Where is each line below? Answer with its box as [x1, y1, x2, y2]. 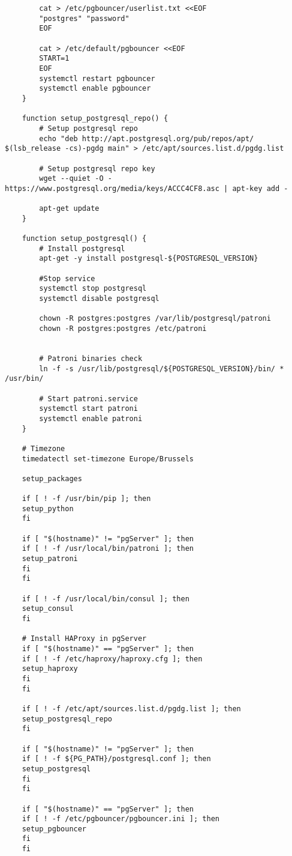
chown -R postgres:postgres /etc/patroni [39, 324, 207, 333]
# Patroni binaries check [39, 354, 143, 363]
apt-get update [39, 204, 100, 213]
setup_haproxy [22, 664, 78, 673]
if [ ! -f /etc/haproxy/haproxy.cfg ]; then [22, 654, 203, 663]
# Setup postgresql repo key [39, 164, 155, 173]
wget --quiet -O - [39, 174, 112, 183]
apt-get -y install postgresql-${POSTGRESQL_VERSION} [39, 254, 258, 263]
